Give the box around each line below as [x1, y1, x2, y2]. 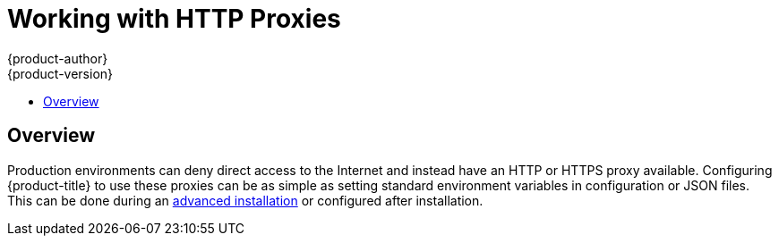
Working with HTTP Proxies [7, 4, 341, 34]
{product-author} [7, 50, 108, 66]
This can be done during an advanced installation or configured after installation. [7, 192, 484, 208]
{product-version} [7, 65, 114, 81]
